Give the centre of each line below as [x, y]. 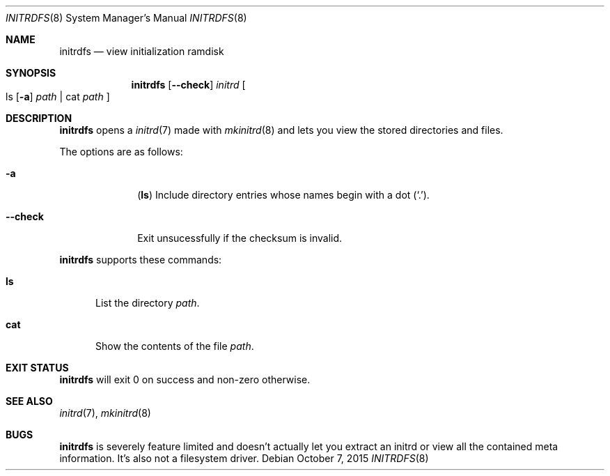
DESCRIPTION [39, 118]
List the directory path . [148, 303]
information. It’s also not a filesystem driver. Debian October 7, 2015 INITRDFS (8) [244, 458]
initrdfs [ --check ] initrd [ [188, 85]
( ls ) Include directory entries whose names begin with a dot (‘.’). [283, 195]
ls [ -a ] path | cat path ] [58, 97]
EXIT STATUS [37, 368]
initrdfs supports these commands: [141, 260]
